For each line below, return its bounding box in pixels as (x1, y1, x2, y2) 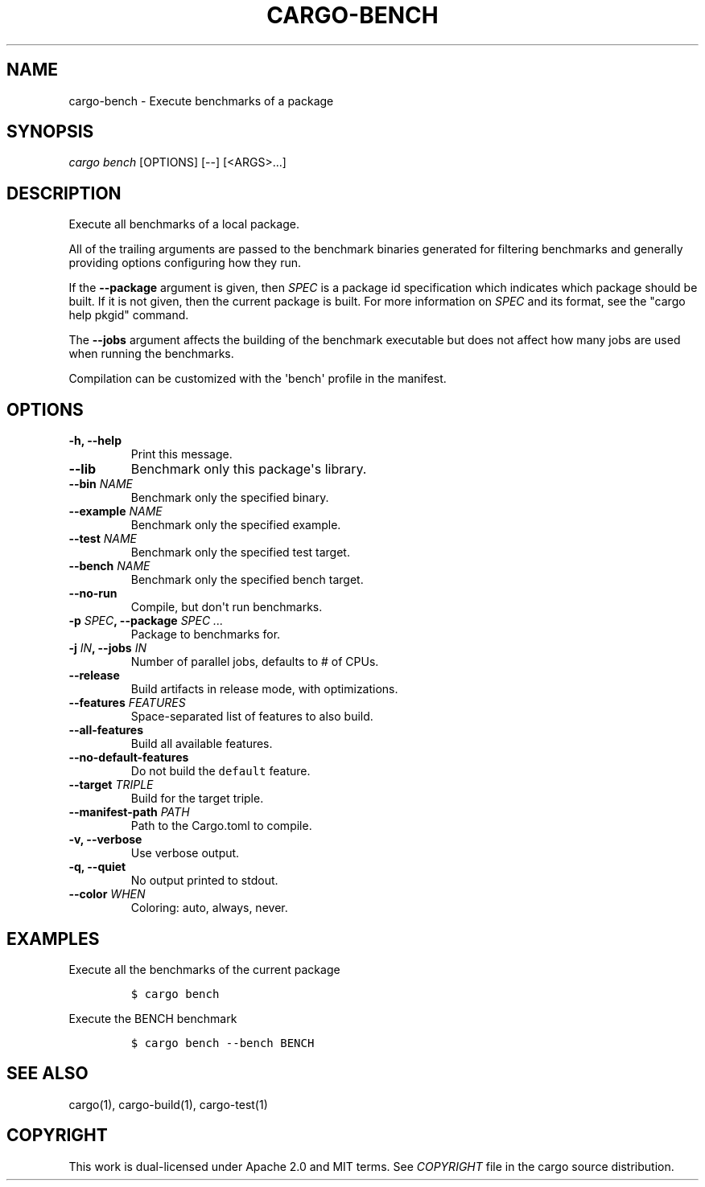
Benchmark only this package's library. (130, 461, 367, 478)
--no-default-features (68, 750, 189, 765)
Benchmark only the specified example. (130, 518, 341, 532)
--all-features (68, 723, 144, 737)
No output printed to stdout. (130, 873, 278, 888)
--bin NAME (68, 477, 134, 491)
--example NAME (68, 504, 163, 519)
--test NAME (68, 532, 138, 546)
